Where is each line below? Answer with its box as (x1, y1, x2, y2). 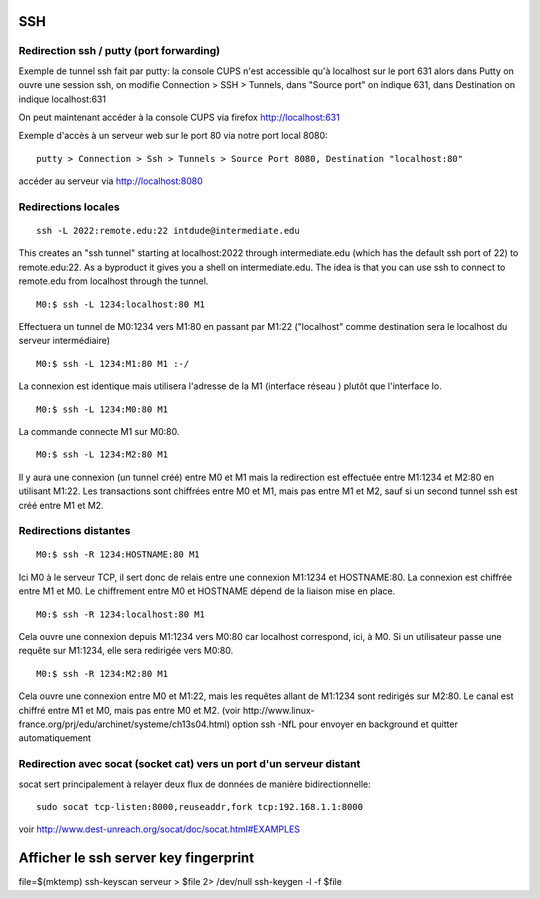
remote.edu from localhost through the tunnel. (18, 275, 209, 287)
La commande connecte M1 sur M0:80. (18, 425, 180, 437)
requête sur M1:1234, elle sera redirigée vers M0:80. (18, 645, 234, 657)
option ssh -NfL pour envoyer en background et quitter (231, 718, 459, 730)
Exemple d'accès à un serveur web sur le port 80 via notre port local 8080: (18, 130, 329, 142)
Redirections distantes (18, 524, 131, 538)
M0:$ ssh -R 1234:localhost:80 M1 (36, 608, 205, 620)
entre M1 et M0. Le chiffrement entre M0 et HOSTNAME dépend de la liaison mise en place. (18, 585, 396, 597)
